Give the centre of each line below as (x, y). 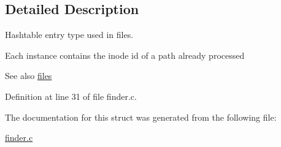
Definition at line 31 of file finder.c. (71, 96)
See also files (29, 76)
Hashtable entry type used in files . (69, 35)
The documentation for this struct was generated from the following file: (141, 117)
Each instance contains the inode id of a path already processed (125, 55)
